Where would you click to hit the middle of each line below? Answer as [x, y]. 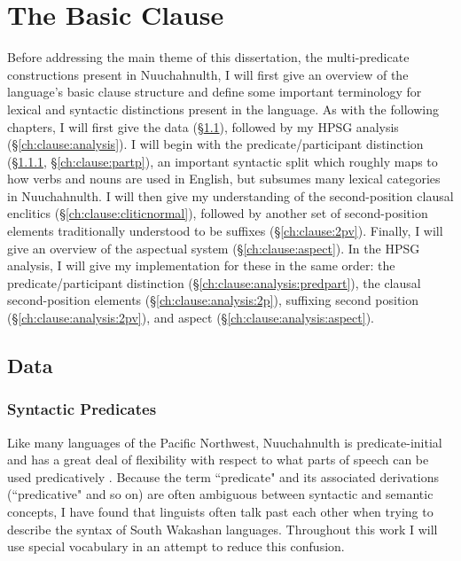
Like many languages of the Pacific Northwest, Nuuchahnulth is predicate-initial [225, 442]
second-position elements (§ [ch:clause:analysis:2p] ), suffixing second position [213, 300]
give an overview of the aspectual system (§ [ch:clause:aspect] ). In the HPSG [214, 248]
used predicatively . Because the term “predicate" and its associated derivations [223, 476]
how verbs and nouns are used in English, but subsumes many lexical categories [224, 179]
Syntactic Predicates [82, 409]
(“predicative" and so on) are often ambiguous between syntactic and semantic [220, 494]
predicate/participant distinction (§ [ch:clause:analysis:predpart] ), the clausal [214, 282]
